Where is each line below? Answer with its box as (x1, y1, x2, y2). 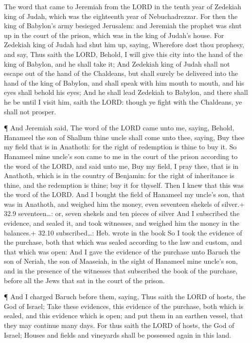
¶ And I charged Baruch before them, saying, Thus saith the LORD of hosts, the (4, 291, 246, 302)
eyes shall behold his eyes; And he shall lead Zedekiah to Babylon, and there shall (4, 87, 248, 97)
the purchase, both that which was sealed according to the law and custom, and (4, 237, 242, 247)
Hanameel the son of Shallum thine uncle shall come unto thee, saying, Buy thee (4, 132, 244, 142)
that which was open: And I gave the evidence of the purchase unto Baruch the (4, 246, 240, 256)
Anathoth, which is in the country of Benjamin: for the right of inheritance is (4, 170, 234, 181)
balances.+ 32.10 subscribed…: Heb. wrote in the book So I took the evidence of (4, 227, 242, 237)
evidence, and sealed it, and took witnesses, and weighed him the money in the (4, 218, 239, 228)
